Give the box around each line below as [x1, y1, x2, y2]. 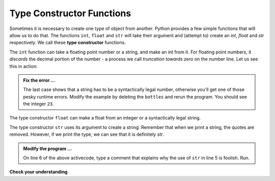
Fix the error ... [23, 77, 56, 83]
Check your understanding [9, 169, 68, 175]
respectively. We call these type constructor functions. [9, 40, 126, 46]
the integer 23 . [23, 101, 54, 107]
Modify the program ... [23, 145, 72, 152]
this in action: [9, 63, 38, 69]
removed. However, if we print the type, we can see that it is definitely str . [9, 131, 164, 137]
